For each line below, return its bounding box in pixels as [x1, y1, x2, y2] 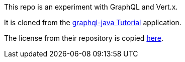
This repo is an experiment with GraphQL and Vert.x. [4, 3, 178, 11]
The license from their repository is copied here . [4, 34, 164, 42]
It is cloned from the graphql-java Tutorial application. [4, 18, 181, 27]
